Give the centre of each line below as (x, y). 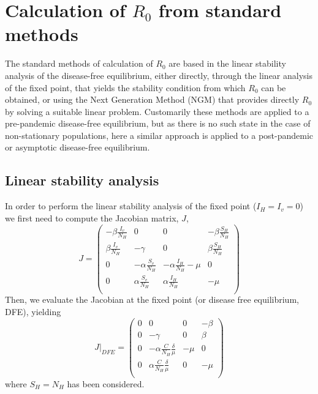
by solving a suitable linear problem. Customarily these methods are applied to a (157, 111)
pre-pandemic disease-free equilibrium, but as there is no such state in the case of (158, 123)
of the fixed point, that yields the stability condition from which (125, 87)
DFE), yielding (33, 312)
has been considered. (106, 383)
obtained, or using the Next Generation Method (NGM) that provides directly (152, 99)
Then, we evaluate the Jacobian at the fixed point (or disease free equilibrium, (152, 299)
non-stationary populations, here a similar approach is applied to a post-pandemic (159, 135)
